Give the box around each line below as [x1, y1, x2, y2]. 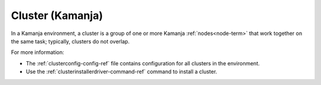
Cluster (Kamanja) [11, 9, 103, 22]
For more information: [11, 49, 65, 56]
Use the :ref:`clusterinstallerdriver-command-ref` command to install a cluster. [26, 68, 218, 75]
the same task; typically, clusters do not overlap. [11, 37, 130, 45]
